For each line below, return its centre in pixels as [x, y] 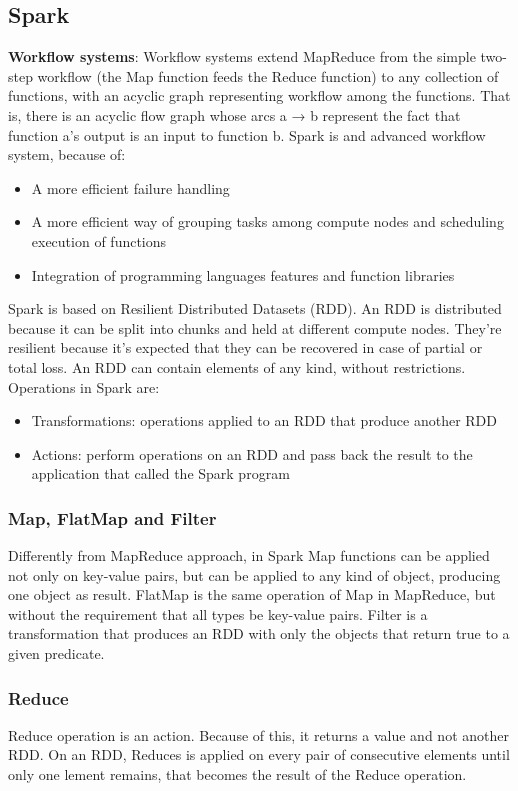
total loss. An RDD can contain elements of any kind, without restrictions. [237, 366]
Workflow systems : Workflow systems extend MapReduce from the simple [242, 56]
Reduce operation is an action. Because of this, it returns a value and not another [258, 734]
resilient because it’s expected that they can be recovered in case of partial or [245, 347]
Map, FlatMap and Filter [112, 517]
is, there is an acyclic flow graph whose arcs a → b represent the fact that [234, 114]
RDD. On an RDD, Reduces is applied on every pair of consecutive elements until [259, 754]
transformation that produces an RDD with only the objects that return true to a [259, 633]
